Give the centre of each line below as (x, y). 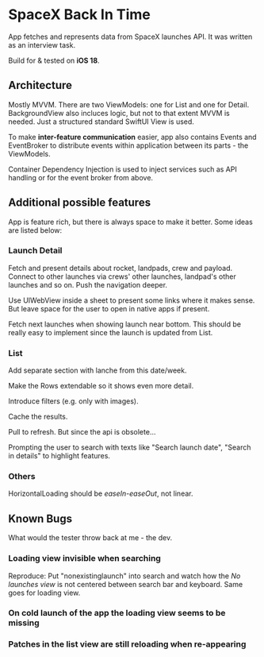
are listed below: (35, 230)
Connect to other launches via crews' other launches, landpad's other (122, 276)
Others (22, 477)
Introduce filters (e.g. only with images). (73, 401)
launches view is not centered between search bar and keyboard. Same (126, 584)
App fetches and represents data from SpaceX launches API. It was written (130, 37)
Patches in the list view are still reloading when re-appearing (127, 644)
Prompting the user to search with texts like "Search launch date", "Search (130, 447)
